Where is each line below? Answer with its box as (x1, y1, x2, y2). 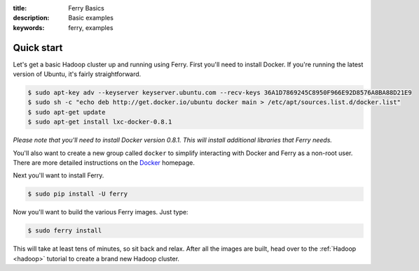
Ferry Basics (68, 4, 104, 12)
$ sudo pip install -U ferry (27, 190, 128, 198)
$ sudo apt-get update (27, 108, 106, 116)
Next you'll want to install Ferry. (13, 171, 104, 180)
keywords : (13, 23, 45, 31)
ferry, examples (68, 23, 114, 31)
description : (13, 14, 50, 22)
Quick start (13, 42, 63, 54)
